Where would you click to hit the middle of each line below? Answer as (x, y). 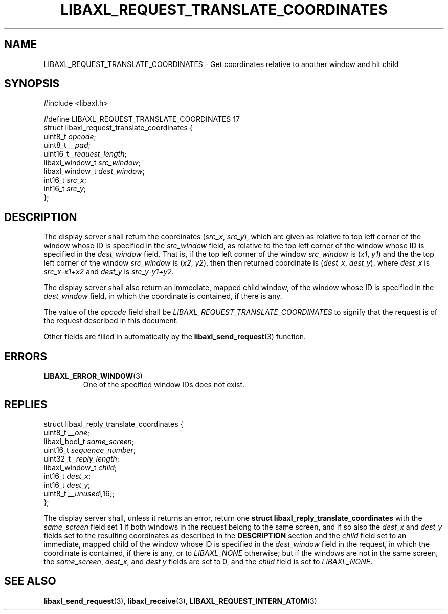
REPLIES (26, 404)
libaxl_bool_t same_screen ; (89, 441)
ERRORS (26, 356)
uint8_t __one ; (67, 432)
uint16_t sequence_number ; (90, 450)
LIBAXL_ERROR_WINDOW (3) (93, 376)
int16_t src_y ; (65, 189)
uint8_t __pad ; (67, 145)
